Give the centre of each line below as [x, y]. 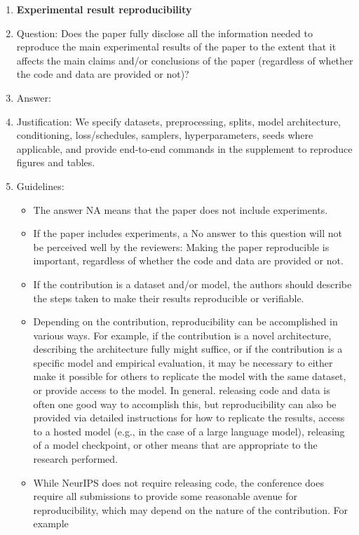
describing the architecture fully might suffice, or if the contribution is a [188, 349]
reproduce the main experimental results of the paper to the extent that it [176, 47]
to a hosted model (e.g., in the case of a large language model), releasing [189, 431]
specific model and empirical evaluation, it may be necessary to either [183, 362]
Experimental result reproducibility [104, 9]
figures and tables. [56, 162]
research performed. [75, 459]
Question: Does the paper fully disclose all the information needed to [164, 33]
